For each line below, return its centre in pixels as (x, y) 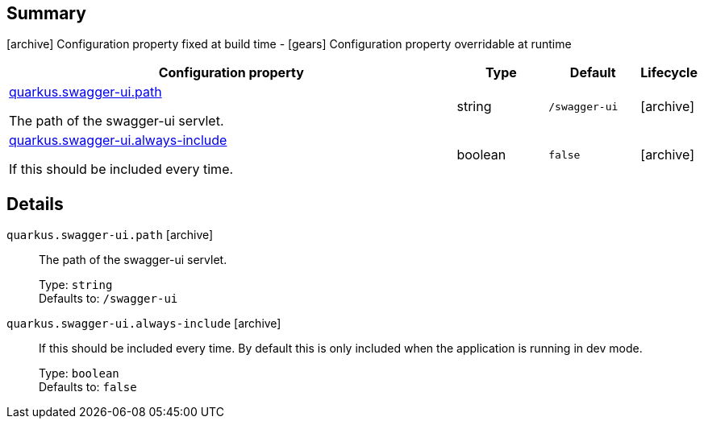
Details (35, 204)
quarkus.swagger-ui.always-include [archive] (144, 324)
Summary (46, 13)
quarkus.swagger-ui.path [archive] (110, 235)
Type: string (76, 285)
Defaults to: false (88, 387)
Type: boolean (79, 373)
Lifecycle (669, 73)
